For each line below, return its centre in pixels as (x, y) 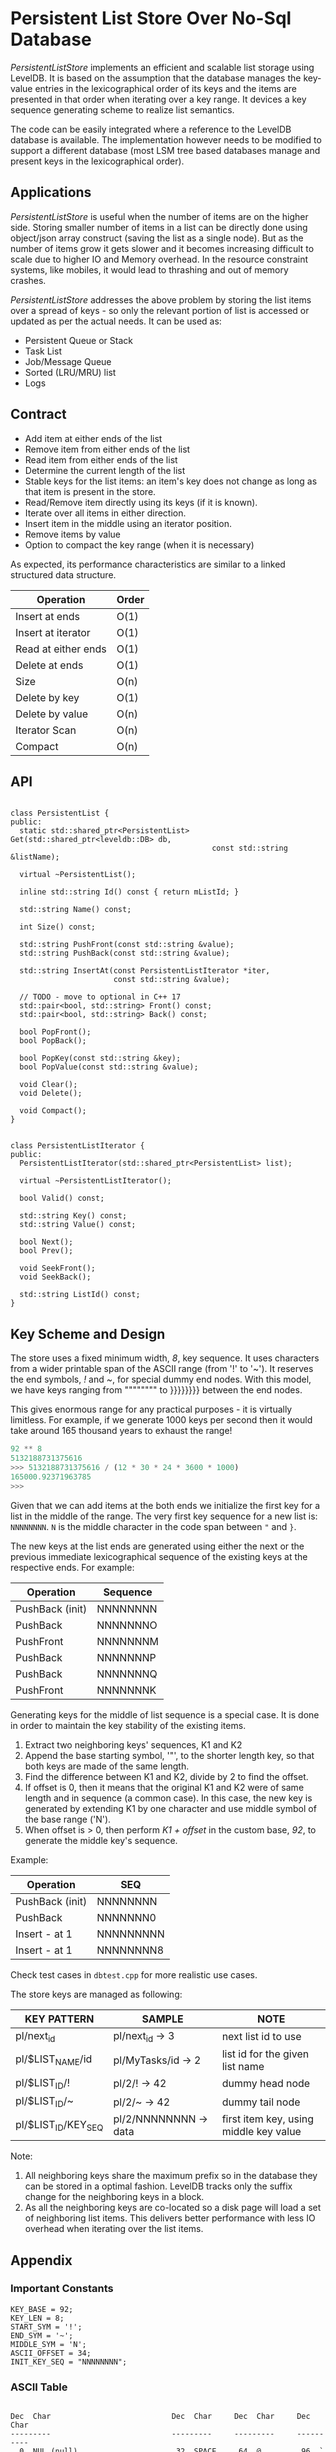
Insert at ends (47, 616)
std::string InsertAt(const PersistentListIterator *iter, (145, 971)
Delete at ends (49, 665)
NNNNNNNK (126, 1690)
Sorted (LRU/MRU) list (70, 372)
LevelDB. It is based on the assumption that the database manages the (156, 78)
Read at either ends (61, 649)
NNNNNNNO (127, 1625)
